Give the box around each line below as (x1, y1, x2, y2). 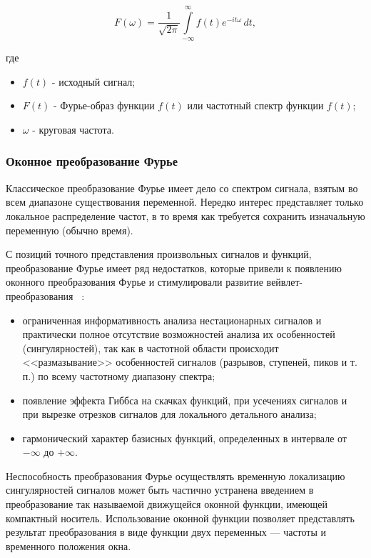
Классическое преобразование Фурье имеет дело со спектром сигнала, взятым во (6, 180, 358, 195)
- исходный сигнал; (51, 74, 136, 89)
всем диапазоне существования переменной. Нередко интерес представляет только (6, 194, 364, 209)
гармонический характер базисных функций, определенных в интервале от (22, 430, 347, 445)
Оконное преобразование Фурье (6, 152, 178, 170)
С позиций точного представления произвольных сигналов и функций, (6, 246, 312, 261)
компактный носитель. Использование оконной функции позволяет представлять (6, 510, 355, 525)
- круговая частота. (32, 121, 114, 136)
